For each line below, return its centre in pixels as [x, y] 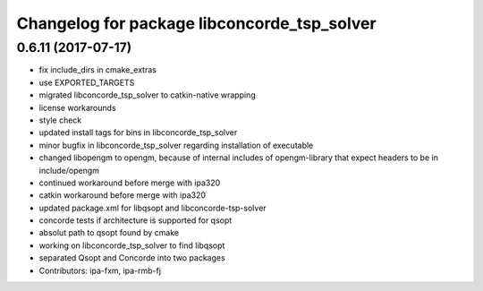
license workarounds [77, 107]
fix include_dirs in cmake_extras [97, 70]
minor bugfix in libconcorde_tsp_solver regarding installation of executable [176, 145]
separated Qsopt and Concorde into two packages [132, 258]
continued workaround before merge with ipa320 [130, 183]
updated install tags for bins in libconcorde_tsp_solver [138, 133]
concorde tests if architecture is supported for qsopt [136, 220]
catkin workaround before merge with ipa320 [122, 195]
